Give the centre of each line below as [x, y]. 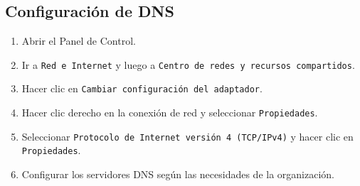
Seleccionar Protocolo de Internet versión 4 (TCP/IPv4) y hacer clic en [187, 136]
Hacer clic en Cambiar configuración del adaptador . [142, 88]
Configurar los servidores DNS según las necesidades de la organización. [178, 174]
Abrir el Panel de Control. [79, 41]
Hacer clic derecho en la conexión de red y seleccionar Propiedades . [170, 113]
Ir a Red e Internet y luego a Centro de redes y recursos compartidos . [188, 64]
